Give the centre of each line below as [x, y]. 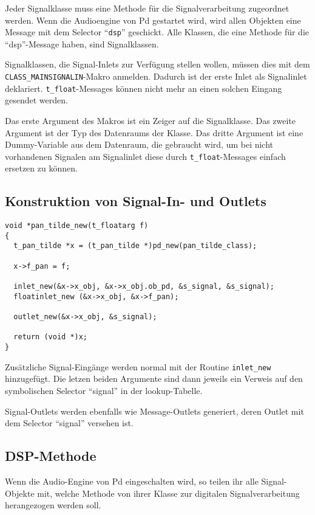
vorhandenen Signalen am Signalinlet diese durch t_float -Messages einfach [145, 156]
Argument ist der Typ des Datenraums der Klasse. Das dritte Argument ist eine [154, 132]
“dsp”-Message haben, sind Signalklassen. [82, 43]
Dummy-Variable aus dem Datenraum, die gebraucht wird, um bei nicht [139, 144]
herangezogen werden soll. [53, 505]
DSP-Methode [51, 456]
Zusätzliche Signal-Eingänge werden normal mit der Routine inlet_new [138, 366]
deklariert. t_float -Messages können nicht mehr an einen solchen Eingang [144, 88]
